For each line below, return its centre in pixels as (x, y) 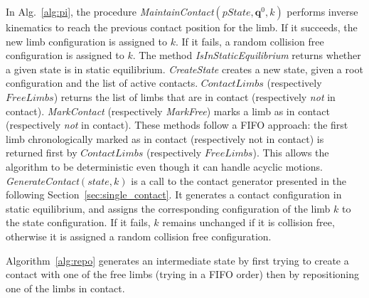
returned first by (42, 153)
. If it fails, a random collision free (250, 41)
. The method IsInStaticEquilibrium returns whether (247, 55)
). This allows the (291, 153)
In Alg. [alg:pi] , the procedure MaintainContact (110, 11)
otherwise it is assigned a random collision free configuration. (139, 236)
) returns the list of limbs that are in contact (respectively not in (194, 96)
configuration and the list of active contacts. (102, 83)
